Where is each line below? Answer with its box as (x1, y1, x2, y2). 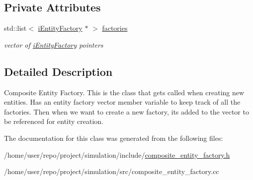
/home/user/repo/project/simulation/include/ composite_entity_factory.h (4, 149, 230, 160)
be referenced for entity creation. (4, 116, 104, 126)
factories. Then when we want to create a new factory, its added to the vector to (4, 106, 249, 117)
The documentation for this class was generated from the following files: (4, 132, 223, 143)
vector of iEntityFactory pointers (4, 39, 103, 50)
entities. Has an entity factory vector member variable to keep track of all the (4, 97, 241, 107)
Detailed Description (4, 63, 113, 79)
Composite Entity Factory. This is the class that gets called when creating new (4, 87, 245, 97)
